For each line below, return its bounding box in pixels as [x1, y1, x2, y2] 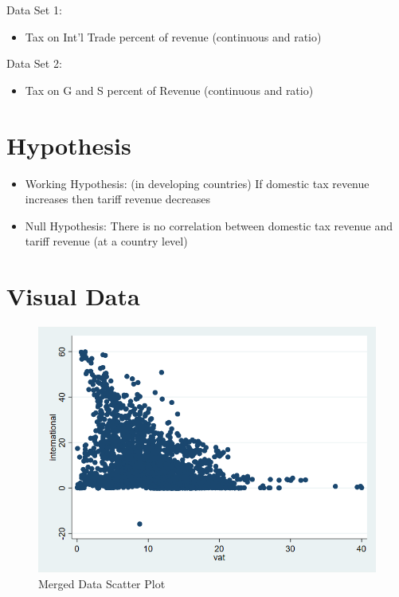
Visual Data [6, 280, 140, 312]
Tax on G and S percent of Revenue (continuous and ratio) [25, 81, 314, 98]
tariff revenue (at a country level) [25, 233, 188, 249]
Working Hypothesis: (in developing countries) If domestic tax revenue [25, 175, 370, 191]
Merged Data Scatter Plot [38, 575, 166, 591]
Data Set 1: [6, 2, 62, 18]
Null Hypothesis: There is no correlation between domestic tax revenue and [25, 217, 393, 234]
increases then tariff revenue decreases [25, 190, 210, 207]
